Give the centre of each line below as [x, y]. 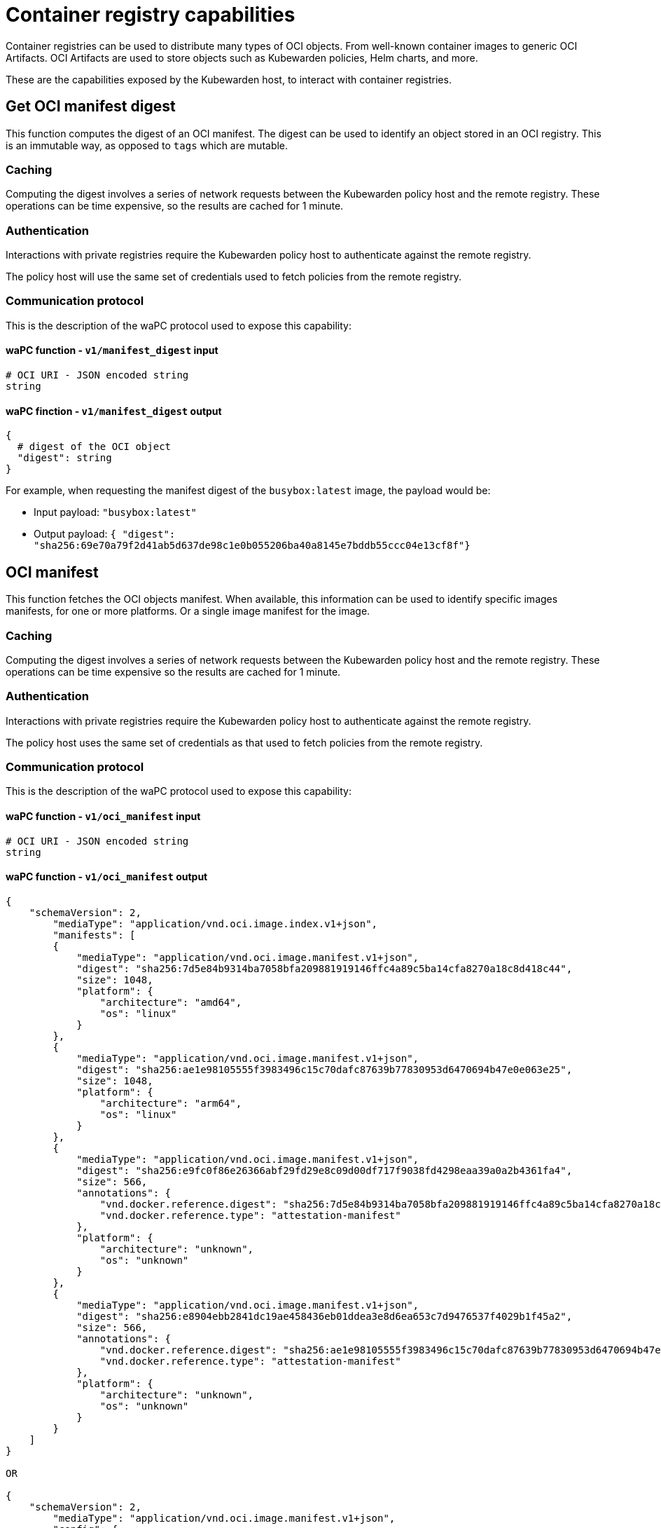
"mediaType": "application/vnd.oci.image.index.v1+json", [215, 923]
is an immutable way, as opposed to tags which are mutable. [147, 145]
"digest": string [64, 458]
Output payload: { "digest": [105, 534]
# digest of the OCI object [94, 447]
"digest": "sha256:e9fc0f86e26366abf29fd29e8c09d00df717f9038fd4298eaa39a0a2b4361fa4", [325, 1170]
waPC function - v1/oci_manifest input [103, 816]
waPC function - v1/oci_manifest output [107, 877]
